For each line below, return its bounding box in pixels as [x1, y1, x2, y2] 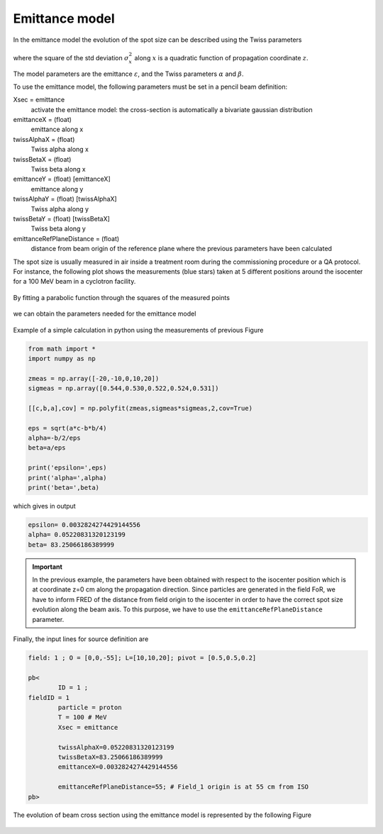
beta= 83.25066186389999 [28, 540, 115, 549]
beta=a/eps [28, 444, 66, 452]
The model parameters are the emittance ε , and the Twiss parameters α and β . [13, 69, 244, 78]
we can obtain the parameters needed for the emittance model [13, 309, 196, 318]
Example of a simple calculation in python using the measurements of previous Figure [13, 326, 264, 334]
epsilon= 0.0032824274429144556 [28, 521, 141, 528]
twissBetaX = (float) [13, 155, 72, 163]
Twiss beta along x [30, 165, 86, 174]
